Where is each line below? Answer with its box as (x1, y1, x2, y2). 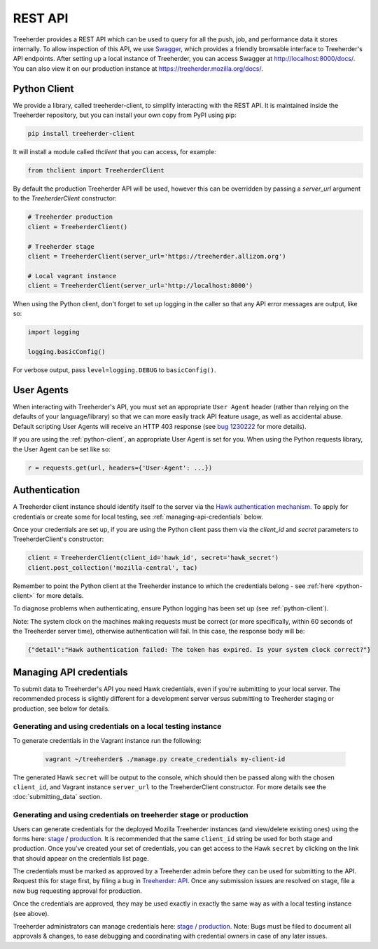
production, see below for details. (13, 704, 110, 713)
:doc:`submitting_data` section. (13, 793, 102, 801)
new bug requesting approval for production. (13, 887, 143, 895)
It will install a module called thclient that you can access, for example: (13, 147, 216, 156)
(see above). (13, 909, 50, 917)
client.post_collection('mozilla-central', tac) (27, 564, 198, 571)
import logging (27, 328, 80, 336)
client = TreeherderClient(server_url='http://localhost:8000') (27, 282, 253, 290)
